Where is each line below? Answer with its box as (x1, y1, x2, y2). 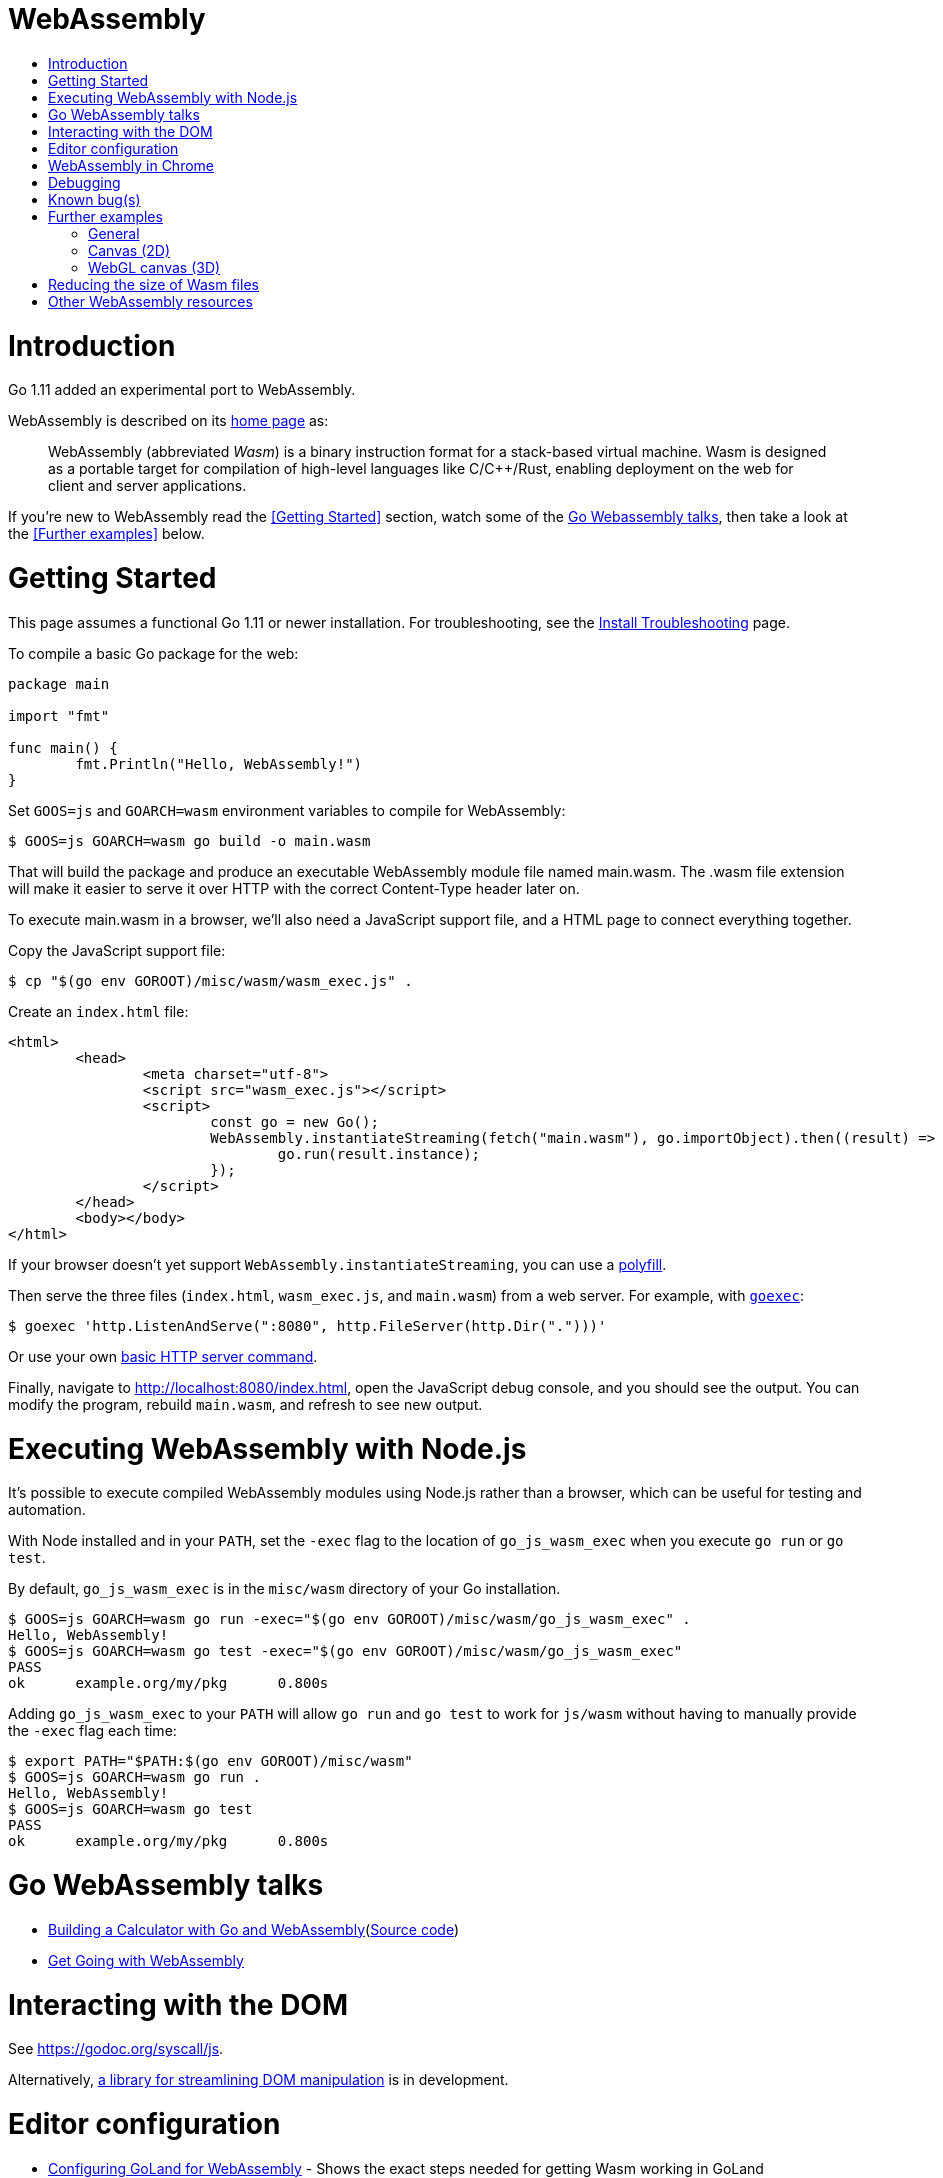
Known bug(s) (48, 190, 141, 208)
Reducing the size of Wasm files (48, 275, 259, 293)
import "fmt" (8, 707, 110, 724)
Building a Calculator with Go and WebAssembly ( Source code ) (48, 1920, 459, 1938)
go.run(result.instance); (277, 1145, 481, 1162)
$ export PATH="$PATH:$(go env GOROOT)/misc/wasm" (8, 1753, 413, 1770)
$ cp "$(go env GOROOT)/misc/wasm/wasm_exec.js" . (8, 972, 413, 989)
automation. (8, 1501, 86, 1519)
